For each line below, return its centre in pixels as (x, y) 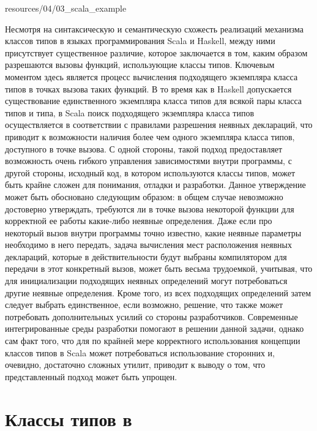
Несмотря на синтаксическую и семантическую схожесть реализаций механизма (154, 28)
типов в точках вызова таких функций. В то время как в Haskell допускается (148, 88)
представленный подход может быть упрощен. (91, 376)
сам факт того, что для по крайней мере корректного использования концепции (153, 341)
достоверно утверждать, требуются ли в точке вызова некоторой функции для (150, 208)
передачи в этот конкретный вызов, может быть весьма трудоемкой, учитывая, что (159, 268)
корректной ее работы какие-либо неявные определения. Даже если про (139, 221)
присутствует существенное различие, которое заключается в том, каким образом (156, 52)
